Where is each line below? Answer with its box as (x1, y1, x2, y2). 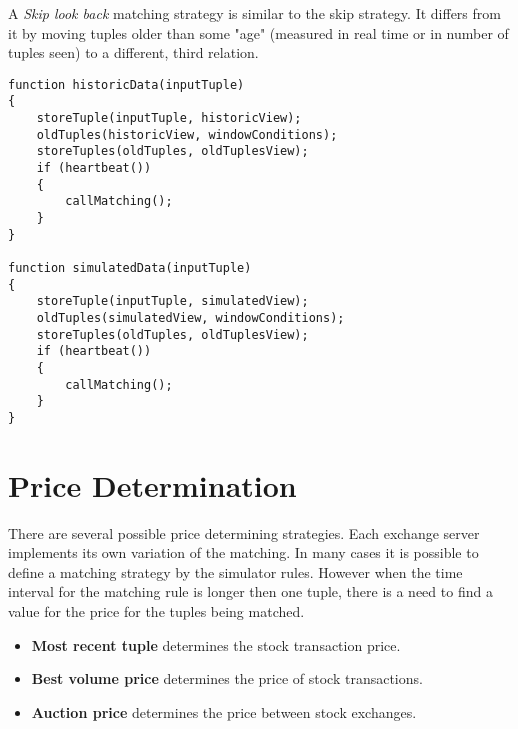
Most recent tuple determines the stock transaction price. (31, 634, 401, 655)
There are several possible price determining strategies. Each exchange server (8, 522, 480, 543)
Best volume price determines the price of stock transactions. (31, 668, 423, 689)
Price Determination (8, 464, 297, 505)
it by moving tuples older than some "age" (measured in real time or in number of (8, 22, 509, 43)
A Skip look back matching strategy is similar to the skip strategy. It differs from (8, 3, 501, 23)
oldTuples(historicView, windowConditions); (36, 127, 338, 142)
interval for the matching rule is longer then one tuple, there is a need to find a (8, 581, 493, 602)
